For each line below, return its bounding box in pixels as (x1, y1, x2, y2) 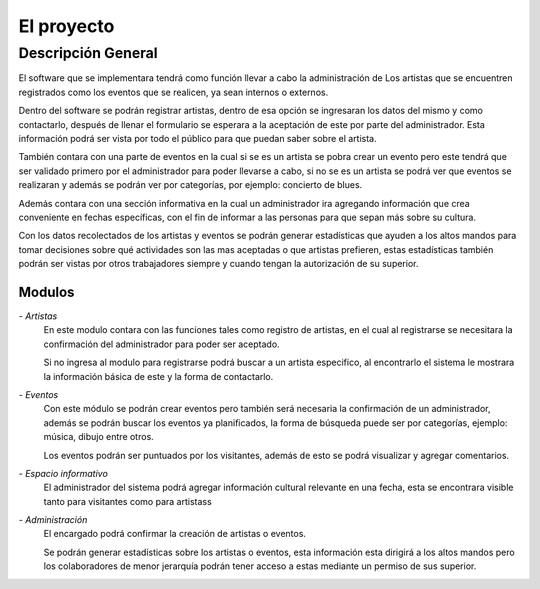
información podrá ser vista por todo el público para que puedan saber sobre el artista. (18, 132, 377, 144)
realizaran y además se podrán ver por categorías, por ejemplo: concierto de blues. (18, 179, 363, 191)
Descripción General (18, 44, 159, 62)
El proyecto (18, 15, 115, 37)
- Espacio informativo (18, 467, 109, 479)
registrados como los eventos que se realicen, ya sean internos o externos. (18, 86, 329, 98)
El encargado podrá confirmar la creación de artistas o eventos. (43, 528, 307, 540)
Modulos (18, 283, 75, 300)
